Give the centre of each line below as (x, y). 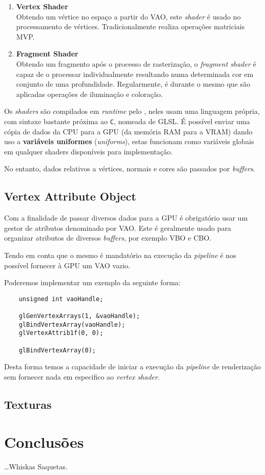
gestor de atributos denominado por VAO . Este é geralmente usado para (118, 227)
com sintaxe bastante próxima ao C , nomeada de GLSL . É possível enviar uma (127, 121)
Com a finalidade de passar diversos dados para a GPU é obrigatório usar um (126, 218)
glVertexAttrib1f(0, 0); (61, 333)
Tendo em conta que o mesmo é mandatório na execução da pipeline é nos (120, 255)
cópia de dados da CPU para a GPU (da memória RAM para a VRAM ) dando (128, 131)
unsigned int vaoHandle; (61, 299)
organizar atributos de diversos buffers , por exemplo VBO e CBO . (108, 238)
